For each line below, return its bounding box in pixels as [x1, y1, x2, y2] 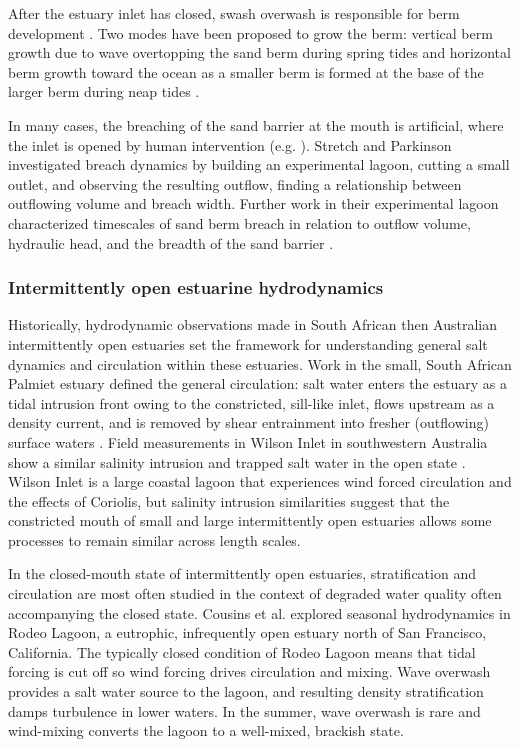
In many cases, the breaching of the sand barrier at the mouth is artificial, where [8, 114, 504, 135]
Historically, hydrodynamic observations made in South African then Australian [8, 314, 498, 335]
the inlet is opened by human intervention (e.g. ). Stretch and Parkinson [8, 134, 452, 155]
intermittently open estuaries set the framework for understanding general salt [8, 333, 488, 354]
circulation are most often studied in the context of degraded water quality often [8, 583, 502, 604]
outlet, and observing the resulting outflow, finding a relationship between [8, 173, 462, 194]
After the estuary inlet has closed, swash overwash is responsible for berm [8, 3, 460, 23]
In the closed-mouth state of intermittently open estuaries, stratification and [8, 563, 476, 584]
